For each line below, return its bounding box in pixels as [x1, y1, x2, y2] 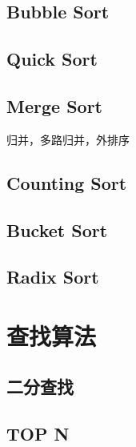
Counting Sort [6, 170, 127, 195]
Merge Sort [6, 93, 102, 118]
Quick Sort [6, 46, 98, 71]
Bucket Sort [6, 217, 108, 242]
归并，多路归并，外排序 [6, 131, 130, 147]
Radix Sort [6, 264, 99, 289]
